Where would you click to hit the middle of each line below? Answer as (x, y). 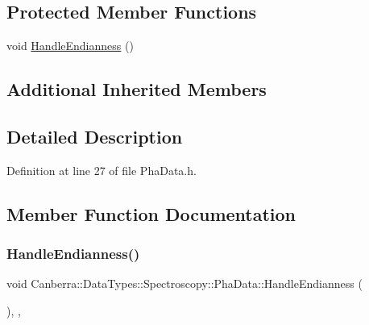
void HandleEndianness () (70, 46)
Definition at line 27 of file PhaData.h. (102, 170)
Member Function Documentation (151, 213)
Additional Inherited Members (137, 89)
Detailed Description (95, 136)
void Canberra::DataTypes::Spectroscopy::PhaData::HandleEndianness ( (184, 283)
